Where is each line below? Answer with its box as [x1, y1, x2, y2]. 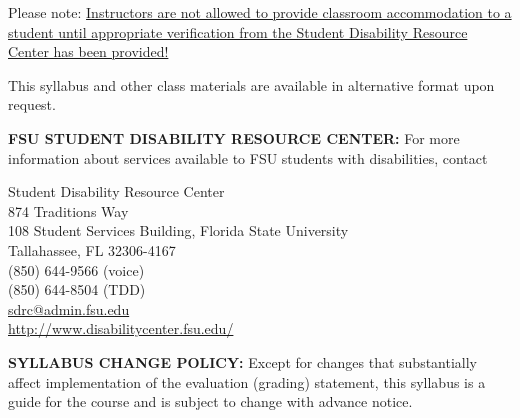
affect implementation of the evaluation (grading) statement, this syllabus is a [8, 371, 486, 392]
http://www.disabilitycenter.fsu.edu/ [8, 318, 234, 339]
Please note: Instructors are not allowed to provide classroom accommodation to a [8, 2, 512, 22]
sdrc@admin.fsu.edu [8, 298, 130, 319]
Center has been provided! [8, 41, 169, 62]
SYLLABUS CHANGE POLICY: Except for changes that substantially [8, 351, 477, 372]
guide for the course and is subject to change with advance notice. [8, 391, 413, 412]
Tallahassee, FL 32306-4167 [8, 239, 176, 260]
